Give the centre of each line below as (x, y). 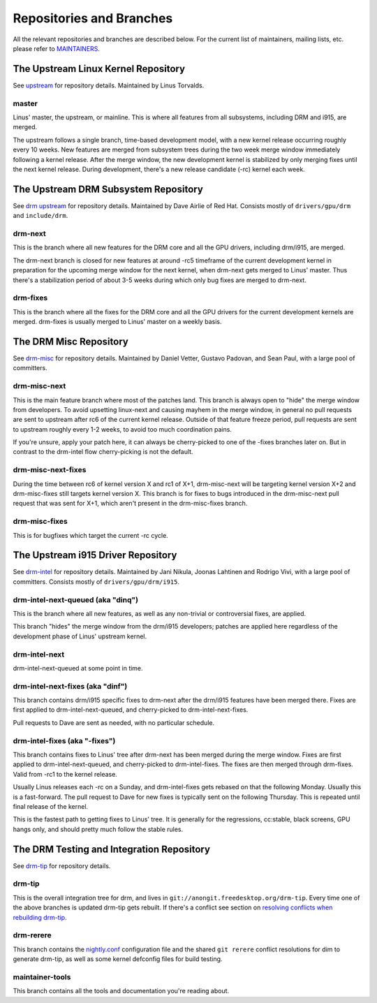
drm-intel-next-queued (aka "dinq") (76, 599)
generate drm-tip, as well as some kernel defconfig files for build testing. (118, 959)
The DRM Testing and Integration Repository (112, 849)
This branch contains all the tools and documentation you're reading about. (121, 991)
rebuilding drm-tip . (40, 917)
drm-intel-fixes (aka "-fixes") (64, 740)
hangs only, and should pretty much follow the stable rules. (98, 829)
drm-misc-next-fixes (50, 470)
